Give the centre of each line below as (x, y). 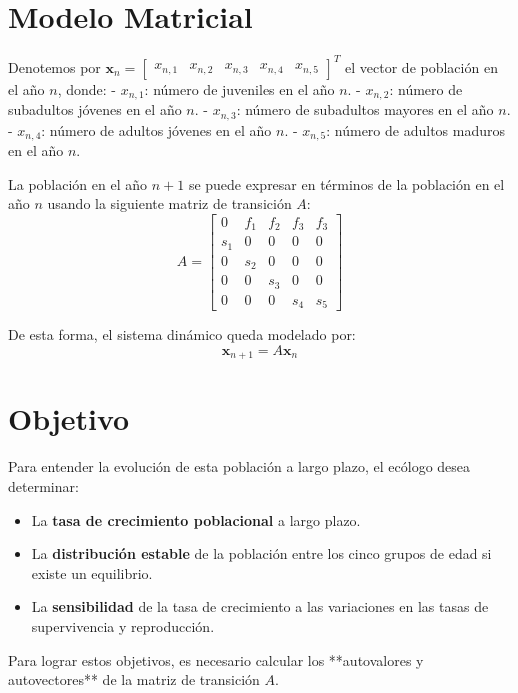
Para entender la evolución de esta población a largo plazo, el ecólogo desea (239, 466)
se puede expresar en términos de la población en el (346, 183)
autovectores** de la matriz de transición (134, 679)
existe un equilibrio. (92, 572)
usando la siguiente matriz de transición (169, 203)
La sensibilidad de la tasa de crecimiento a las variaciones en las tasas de (260, 606)
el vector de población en (421, 66)
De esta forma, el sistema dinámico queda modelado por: (182, 334)
